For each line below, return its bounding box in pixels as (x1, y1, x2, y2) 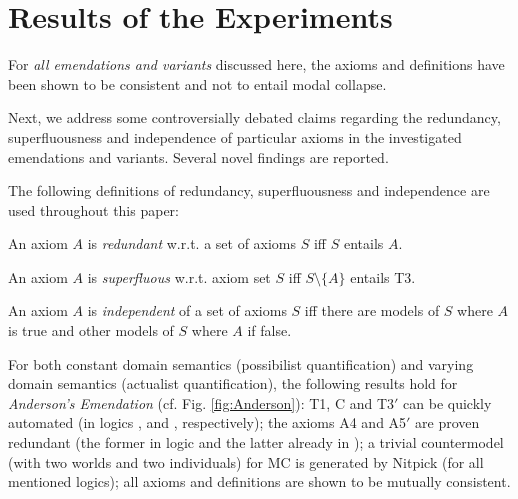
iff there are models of (304, 300, 440, 321)
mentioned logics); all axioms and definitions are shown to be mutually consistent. (8, 471, 511, 492)
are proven (415, 412, 480, 433)
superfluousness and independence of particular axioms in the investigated (8, 126, 462, 147)
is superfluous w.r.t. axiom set (87, 266, 271, 287)
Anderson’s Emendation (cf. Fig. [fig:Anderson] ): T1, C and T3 (8, 392, 395, 413)
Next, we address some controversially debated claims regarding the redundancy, (8, 107, 501, 128)
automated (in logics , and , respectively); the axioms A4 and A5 (8, 412, 407, 433)
